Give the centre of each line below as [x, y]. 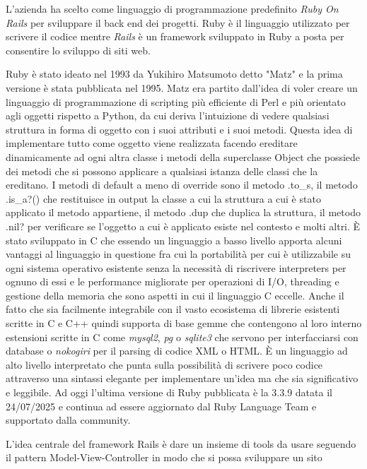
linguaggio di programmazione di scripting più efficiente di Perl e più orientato [176, 101]
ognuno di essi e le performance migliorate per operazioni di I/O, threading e [173, 281]
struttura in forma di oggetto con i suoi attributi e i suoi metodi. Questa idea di [179, 129]
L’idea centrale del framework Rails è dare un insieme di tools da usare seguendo [181, 443]
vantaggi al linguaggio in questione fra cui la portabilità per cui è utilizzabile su [178, 254]
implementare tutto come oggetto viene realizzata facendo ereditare [152, 143]
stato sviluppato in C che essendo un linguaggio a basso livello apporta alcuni [174, 240]
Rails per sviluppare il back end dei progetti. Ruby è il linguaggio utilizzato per [178, 22]
